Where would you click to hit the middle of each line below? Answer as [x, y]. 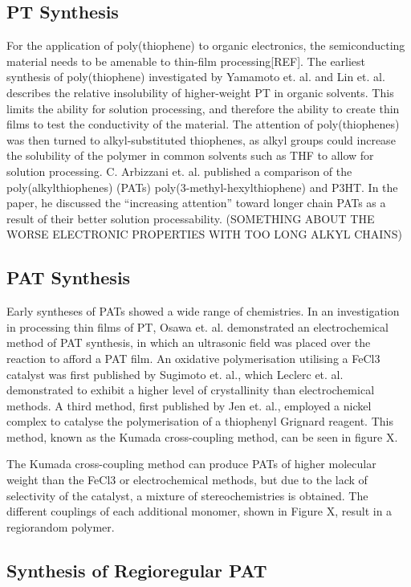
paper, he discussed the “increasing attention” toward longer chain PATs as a [196, 203]
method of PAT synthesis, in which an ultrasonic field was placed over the [189, 342]
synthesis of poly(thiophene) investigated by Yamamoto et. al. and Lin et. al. [196, 77]
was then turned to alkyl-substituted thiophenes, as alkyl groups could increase [201, 139]
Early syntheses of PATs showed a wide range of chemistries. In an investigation [203, 311]
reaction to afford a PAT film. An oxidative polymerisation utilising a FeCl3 [193, 358]
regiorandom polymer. [61, 526]
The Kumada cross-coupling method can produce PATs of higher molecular [191, 464]
